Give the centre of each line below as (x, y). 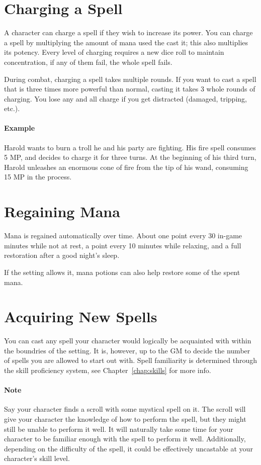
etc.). (12, 108)
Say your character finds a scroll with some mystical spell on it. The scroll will (125, 409)
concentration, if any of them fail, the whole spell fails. (88, 62)
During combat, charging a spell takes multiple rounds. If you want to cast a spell (130, 79)
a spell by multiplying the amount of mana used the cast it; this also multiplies (126, 42)
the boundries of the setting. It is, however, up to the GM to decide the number (127, 350)
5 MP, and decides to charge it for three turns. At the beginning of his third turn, (130, 157)
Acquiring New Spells (81, 316)
